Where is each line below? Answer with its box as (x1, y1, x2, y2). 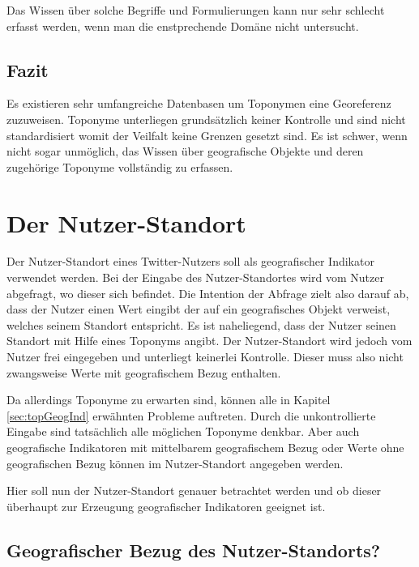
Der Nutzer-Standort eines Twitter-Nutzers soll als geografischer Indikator (6, 253, 374, 270)
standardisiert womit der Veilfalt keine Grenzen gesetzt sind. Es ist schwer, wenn (6, 126, 408, 143)
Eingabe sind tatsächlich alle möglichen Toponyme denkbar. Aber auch (6, 423, 360, 440)
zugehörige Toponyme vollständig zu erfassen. (6, 158, 233, 175)
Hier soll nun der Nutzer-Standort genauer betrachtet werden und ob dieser (6, 482, 382, 499)
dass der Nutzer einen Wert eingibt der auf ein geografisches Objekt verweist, (6, 301, 391, 318)
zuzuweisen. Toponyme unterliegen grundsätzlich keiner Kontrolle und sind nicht (6, 110, 406, 127)
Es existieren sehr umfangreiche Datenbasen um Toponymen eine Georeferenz (6, 95, 391, 112)
